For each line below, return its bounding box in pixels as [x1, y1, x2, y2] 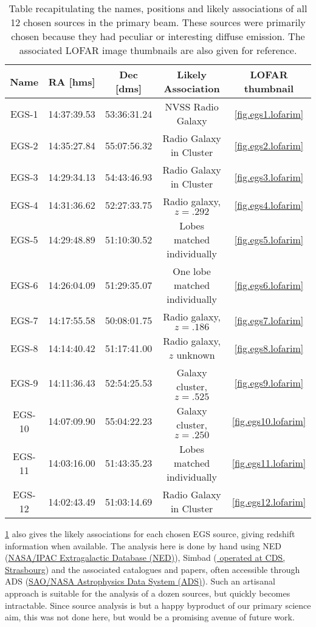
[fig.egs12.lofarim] [232, 494, 306, 509]
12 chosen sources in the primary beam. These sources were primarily [10, 15, 306, 29]
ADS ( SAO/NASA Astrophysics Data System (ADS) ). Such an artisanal [5, 575, 275, 588]
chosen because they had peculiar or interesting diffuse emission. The [11, 29, 305, 43]
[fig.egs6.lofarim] [234, 278, 304, 292]
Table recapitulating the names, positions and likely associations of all [9, 1, 307, 15]
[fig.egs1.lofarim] [234, 106, 304, 121]
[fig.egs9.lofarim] [234, 376, 304, 390]
